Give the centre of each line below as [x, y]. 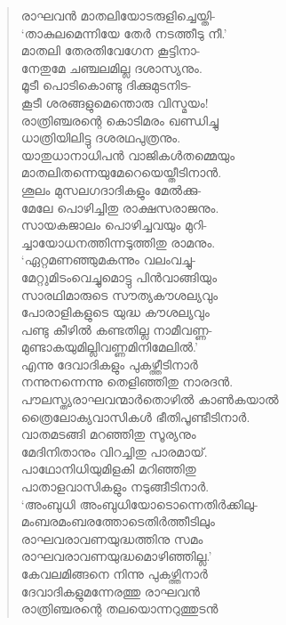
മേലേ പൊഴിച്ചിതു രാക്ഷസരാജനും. [120, 207]
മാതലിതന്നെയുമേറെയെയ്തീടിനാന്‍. [121, 172]
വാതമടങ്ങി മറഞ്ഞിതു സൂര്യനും [108, 434]
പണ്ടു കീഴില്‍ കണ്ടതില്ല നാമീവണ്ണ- [117, 329]
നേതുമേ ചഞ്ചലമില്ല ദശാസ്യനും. [111, 67]
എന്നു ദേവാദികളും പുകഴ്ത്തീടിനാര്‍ [109, 364]
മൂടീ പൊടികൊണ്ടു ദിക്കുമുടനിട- [106, 85]
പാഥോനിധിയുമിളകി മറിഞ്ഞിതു [108, 469]
